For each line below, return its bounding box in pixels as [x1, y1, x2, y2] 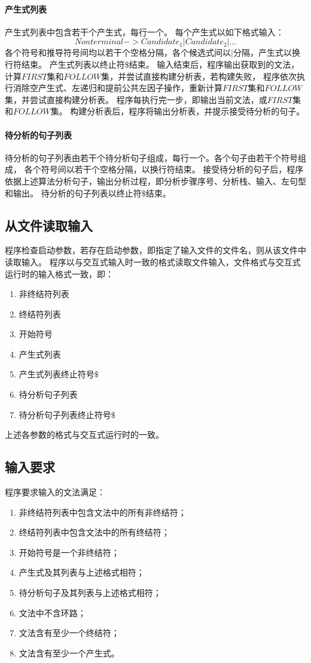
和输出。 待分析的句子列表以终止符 [5, 186, 142, 199]
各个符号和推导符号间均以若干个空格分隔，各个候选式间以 [5, 46, 231, 59]
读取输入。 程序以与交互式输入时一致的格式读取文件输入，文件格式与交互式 [5, 255, 301, 268]
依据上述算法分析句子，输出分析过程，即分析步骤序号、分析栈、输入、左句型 [5, 174, 306, 187]
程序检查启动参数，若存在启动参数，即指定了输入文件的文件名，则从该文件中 [5, 244, 306, 256]
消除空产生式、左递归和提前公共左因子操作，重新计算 [13, 81, 222, 94]
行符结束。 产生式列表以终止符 [5, 57, 125, 70]
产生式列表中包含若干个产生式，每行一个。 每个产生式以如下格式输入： [5, 25, 284, 38]
